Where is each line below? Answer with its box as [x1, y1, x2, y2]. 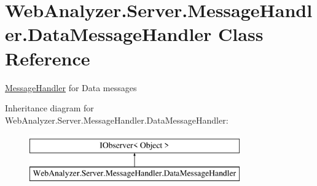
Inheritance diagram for [5, 102, 94, 114]
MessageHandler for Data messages [5, 81, 137, 94]
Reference [5, 45, 90, 70]
